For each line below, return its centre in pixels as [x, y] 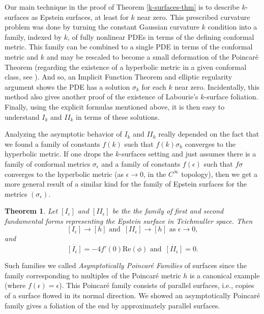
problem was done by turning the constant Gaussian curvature [102, 27]
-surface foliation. [231, 97]
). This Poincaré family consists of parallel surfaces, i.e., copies [157, 285]
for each [154, 86]
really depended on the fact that [209, 134]
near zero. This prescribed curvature [194, 17]
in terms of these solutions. [118, 116]
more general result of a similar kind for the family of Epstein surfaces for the [126, 184]
